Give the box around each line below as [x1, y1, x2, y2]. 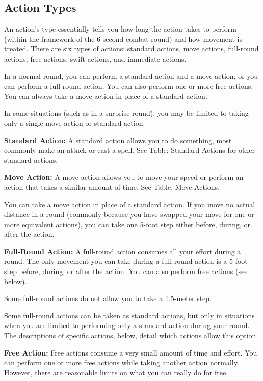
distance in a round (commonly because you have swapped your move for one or [4, 209, 254, 220]
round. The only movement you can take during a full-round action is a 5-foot [4, 256, 248, 266]
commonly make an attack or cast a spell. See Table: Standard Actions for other [4, 145, 255, 155]
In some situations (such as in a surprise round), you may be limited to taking [4, 107, 249, 118]
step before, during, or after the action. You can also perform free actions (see [4, 266, 248, 277]
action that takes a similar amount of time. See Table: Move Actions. [4, 181, 220, 192]
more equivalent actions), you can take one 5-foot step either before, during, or [4, 219, 250, 229]
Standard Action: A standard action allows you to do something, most [4, 134, 232, 145]
